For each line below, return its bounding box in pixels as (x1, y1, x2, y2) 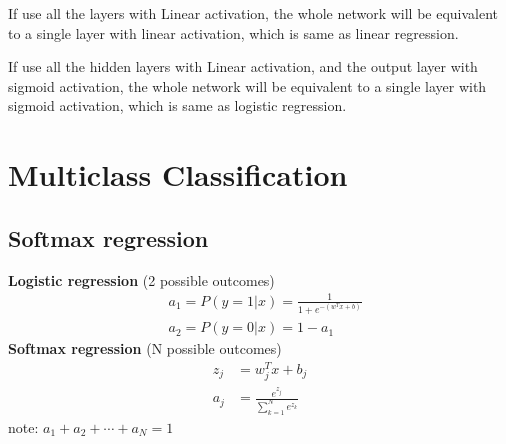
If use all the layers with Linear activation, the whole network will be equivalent (8, 3, 499, 23)
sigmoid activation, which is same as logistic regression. (8, 95, 347, 116)
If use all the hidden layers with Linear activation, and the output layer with (8, 56, 478, 77)
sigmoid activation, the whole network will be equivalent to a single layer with (8, 75, 487, 96)
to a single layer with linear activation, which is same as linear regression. (8, 22, 459, 43)
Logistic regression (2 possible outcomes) (8, 269, 275, 290)
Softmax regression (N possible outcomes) (8, 338, 282, 359)
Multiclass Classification (8, 154, 348, 195)
